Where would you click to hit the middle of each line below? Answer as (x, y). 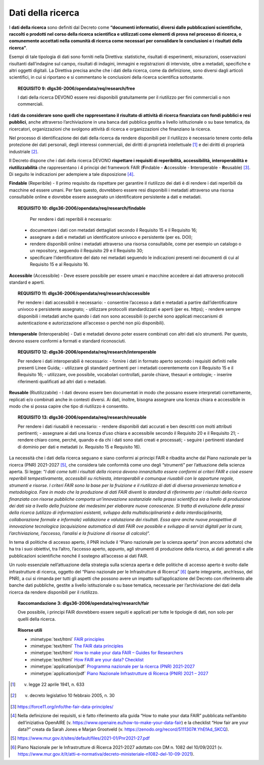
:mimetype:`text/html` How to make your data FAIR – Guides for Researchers (107, 653)
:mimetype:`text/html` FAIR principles (67, 639)
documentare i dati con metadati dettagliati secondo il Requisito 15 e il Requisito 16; (114, 230)
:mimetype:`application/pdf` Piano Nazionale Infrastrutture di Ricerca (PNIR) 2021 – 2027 (119, 673)
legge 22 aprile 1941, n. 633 (56, 684)
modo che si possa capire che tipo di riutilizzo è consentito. (69, 406)
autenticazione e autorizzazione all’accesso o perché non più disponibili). (91, 323)
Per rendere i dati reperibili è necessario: (71, 219)
